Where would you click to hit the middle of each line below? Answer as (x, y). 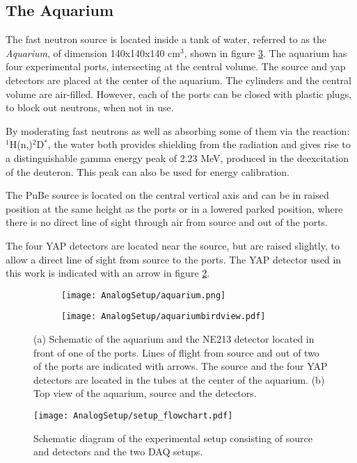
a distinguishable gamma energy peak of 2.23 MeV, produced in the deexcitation (177, 157)
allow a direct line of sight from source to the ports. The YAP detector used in (174, 259)
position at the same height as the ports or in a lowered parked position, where (174, 208)
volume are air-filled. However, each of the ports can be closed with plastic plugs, (179, 94)
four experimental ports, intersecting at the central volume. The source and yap (176, 66)
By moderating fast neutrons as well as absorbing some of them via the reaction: (178, 130)
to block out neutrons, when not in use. (90, 107)
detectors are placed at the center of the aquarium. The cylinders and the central (178, 80)
